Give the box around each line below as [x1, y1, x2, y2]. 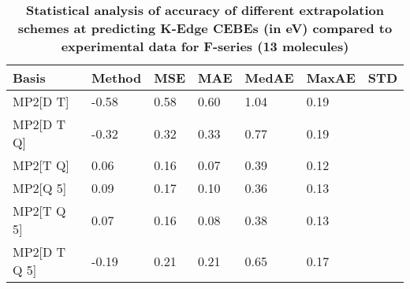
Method [91, 69, 142, 87]
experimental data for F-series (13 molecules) [61, 37, 349, 55]
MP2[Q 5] [13, 179, 67, 197]
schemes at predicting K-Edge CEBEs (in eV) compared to [17, 19, 393, 37]
